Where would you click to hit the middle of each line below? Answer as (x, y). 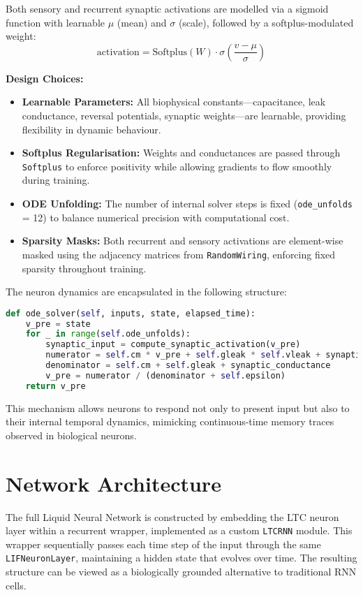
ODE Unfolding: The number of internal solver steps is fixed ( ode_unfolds (187, 203)
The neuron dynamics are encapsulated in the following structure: (146, 292)
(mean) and (142, 22)
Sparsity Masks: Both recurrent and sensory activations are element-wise (183, 241)
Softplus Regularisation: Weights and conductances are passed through (181, 153)
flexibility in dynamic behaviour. (91, 129)
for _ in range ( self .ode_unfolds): (108, 334)
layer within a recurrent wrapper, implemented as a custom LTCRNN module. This (179, 530)
